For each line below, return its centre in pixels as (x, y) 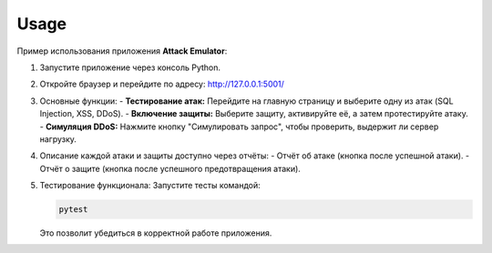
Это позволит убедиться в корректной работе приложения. (156, 233)
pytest (73, 210)
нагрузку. (58, 139)
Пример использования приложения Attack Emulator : (122, 51)
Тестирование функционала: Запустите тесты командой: (150, 186)
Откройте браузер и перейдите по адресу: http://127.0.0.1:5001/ (162, 84)
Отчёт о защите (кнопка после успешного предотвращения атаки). (170, 168)
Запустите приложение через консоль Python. (130, 67)
